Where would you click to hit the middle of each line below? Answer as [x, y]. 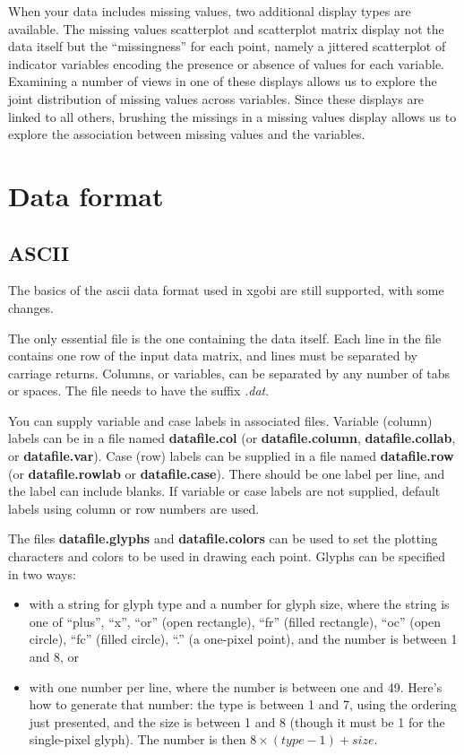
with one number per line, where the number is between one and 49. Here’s [236, 686]
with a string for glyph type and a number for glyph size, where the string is [239, 604]
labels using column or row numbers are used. [134, 508]
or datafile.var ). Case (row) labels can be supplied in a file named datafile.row [231, 456]
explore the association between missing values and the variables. [187, 134]
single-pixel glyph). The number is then [137, 739]
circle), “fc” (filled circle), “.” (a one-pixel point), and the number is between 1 [243, 639]
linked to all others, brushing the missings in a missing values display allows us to [232, 116]
